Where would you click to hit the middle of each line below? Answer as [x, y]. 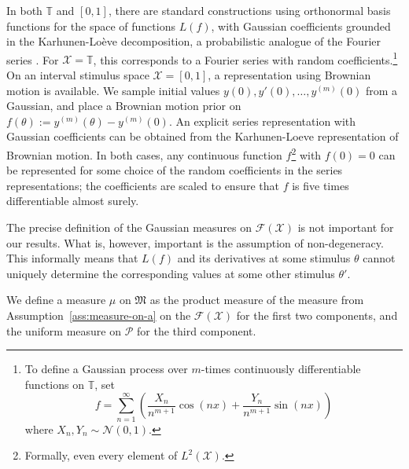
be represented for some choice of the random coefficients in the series [175, 170]
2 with [306, 154]
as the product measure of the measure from [257, 300]
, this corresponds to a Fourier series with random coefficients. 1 [245, 58]
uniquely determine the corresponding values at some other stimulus [171, 273]
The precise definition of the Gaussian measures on [129, 227]
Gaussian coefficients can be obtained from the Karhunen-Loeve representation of [203, 136]
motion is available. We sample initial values [113, 90]
